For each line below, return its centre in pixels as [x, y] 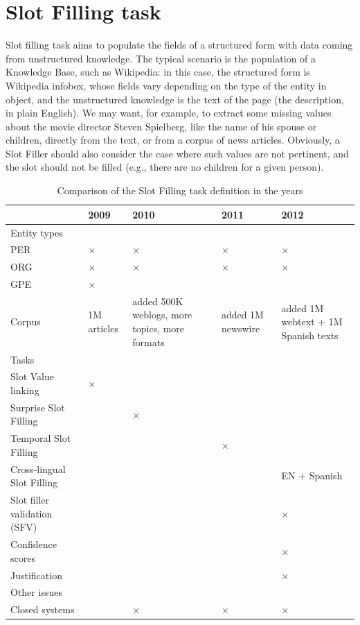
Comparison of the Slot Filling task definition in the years [180, 190]
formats [148, 342]
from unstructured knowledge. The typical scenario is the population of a [161, 58]
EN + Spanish [312, 476]
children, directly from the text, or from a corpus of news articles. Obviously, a [173, 140]
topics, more [159, 328]
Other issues [36, 592]
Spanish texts [310, 335]
